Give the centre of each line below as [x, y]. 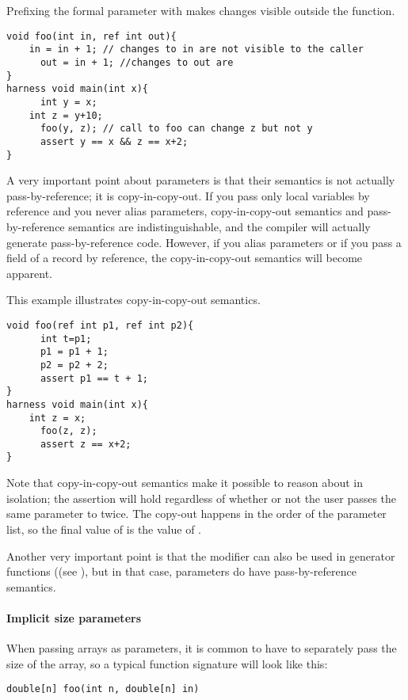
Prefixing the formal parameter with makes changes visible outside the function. [201, 10]
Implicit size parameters [74, 617]
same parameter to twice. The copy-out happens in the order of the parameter [196, 514]
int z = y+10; [66, 115]
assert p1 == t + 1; [94, 378]
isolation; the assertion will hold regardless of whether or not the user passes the [202, 498]
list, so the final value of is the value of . [104, 529]
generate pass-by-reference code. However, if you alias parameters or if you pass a [204, 242]
